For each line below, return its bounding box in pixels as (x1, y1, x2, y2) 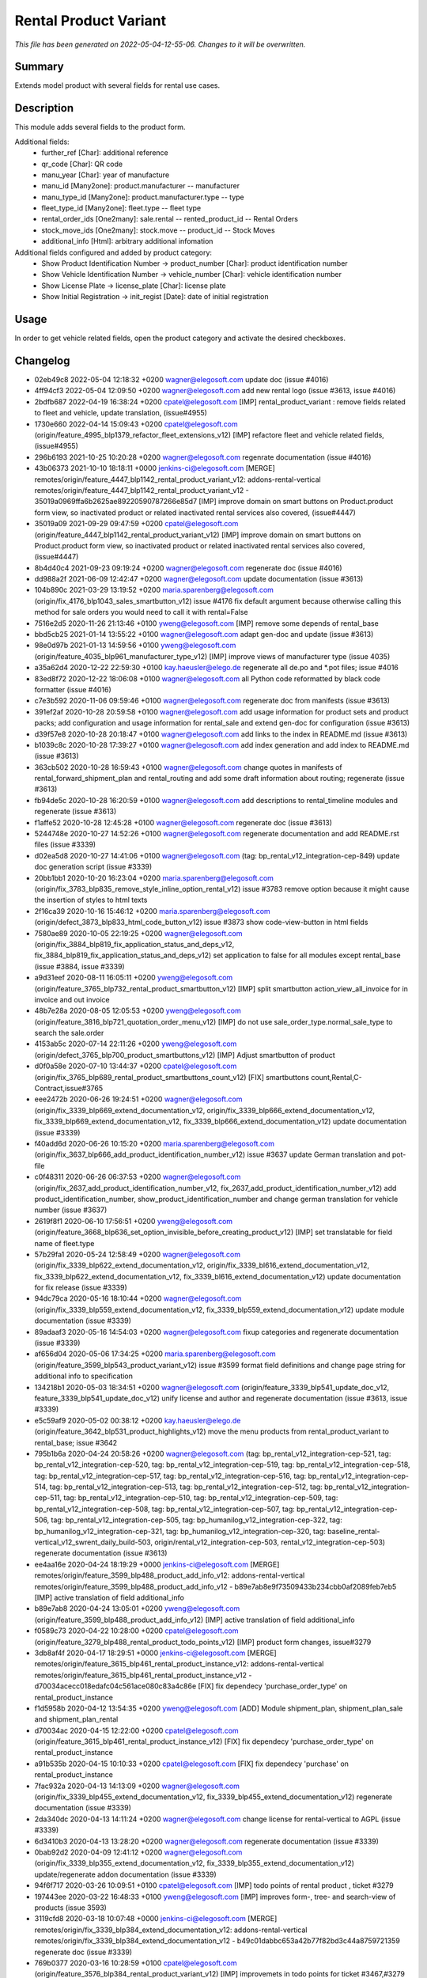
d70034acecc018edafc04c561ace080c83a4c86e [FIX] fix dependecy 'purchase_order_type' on (34, 1681, 348, 1691)
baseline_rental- (327, 1526, 380, 1536)
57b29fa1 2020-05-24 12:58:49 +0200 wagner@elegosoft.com (34, 1249, 241, 1259)
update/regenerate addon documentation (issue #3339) (34, 1870, 217, 1879)
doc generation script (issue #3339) (34, 862, 153, 872)
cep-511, (34, 1493, 62, 1502)
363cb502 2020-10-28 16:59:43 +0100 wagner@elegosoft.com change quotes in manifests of (34, 762, 343, 771)
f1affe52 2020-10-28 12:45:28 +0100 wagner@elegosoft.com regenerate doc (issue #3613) (34, 817, 332, 827)
